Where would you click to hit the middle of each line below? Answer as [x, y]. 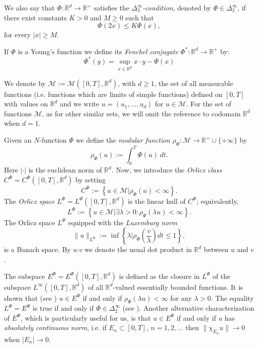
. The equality [232, 298]
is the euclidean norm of [65, 170]
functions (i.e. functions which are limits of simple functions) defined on [113, 94]
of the [221, 276]
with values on [26, 104]
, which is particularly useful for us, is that [86, 317]
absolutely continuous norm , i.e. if [55, 327]
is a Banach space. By [38, 249]
